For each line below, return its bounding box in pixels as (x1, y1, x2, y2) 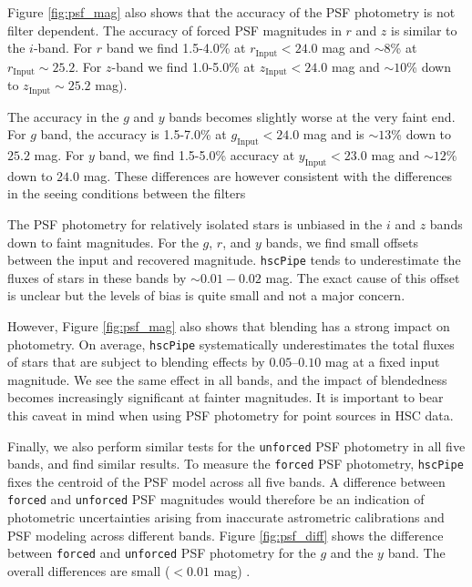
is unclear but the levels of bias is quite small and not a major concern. (7, 286, 405, 305)
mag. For (34, 145, 85, 164)
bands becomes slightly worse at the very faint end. (169, 106, 456, 126)
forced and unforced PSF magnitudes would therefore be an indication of (7, 490, 425, 509)
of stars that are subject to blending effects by (7, 352, 265, 371)
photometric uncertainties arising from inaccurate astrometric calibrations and (7, 508, 445, 527)
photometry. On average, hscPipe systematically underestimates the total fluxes (7, 334, 455, 353)
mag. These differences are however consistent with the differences (83, 166, 453, 185)
